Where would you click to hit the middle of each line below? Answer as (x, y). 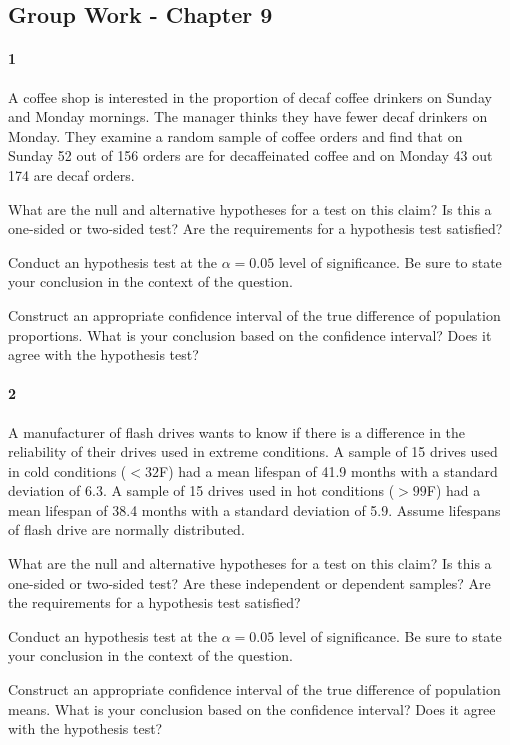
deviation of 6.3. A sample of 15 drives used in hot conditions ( (201, 490)
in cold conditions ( (67, 470)
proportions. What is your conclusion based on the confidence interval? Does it (250, 334)
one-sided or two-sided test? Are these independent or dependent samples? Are (249, 582)
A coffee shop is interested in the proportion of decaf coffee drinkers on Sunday (250, 96)
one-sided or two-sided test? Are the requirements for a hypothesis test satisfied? (255, 228)
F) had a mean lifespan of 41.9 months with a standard (328, 470)
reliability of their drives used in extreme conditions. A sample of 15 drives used (253, 451)
